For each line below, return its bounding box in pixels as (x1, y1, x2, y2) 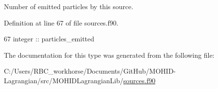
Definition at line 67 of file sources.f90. (4, 17, 118, 27)
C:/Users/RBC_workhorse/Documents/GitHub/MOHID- (4, 66, 176, 76)
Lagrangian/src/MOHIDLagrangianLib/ (4, 75, 124, 85)
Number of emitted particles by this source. (4, 1, 134, 11)
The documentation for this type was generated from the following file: (4, 50, 215, 60)
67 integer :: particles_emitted (4, 34, 95, 44)
